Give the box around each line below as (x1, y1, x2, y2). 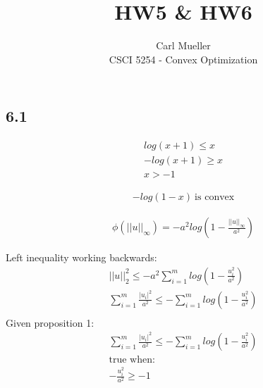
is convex (195, 192, 235, 203)
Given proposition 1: (6, 315, 94, 330)
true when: (109, 355, 155, 365)
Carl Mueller (156, 38, 211, 53)
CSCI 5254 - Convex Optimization (109, 51, 258, 66)
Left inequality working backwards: (6, 250, 157, 265)
